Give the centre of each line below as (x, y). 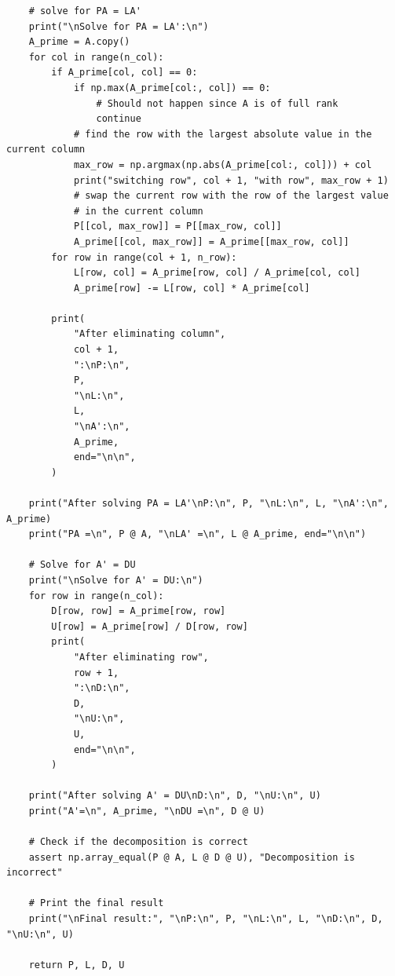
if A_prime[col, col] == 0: (124, 73)
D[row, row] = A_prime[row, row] (139, 611)
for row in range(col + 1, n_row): (144, 257)
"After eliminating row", (141, 657)
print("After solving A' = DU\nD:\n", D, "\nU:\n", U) (175, 796)
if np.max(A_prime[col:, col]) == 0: (172, 88)
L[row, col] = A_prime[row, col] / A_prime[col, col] (217, 273)
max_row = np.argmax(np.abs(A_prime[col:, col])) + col (223, 164)
